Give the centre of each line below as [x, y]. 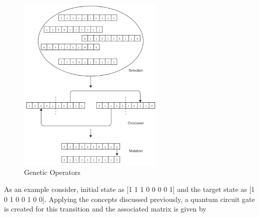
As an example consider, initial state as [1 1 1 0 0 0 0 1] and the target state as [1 [129, 189]
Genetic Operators [52, 172]
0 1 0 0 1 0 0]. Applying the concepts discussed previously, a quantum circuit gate [129, 199]
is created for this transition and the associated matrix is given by [105, 209]
